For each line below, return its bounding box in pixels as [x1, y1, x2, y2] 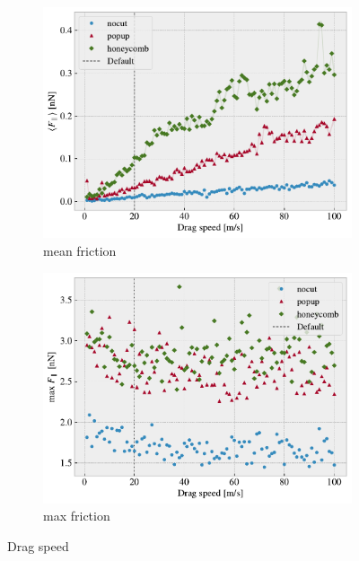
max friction [43, 506, 110, 525]
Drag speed [7, 536, 69, 555]
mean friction [43, 241, 117, 260]
